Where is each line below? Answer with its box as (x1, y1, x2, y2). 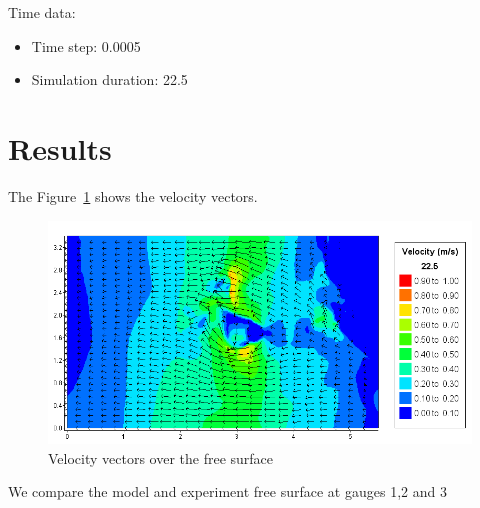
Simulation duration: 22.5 (31, 69, 188, 90)
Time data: (8, 2, 76, 22)
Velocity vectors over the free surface (48, 447, 274, 468)
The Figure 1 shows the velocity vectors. (8, 185, 258, 206)
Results (8, 127, 112, 168)
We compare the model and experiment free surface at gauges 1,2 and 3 (8, 481, 447, 502)
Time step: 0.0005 (31, 35, 141, 56)
